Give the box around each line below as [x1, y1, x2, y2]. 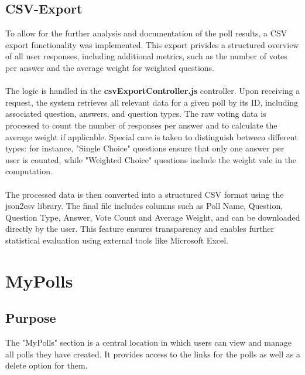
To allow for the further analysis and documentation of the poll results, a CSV [5, 27, 287, 39]
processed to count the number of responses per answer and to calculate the [5, 119, 277, 131]
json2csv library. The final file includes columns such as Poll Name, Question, [5, 200, 283, 212]
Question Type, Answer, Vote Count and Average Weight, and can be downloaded [5, 211, 300, 223]
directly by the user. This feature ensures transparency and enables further [5, 222, 274, 235]
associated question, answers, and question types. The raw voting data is [5, 107, 266, 120]
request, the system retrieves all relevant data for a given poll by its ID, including [5, 96, 299, 108]
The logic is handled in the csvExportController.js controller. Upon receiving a [5, 85, 300, 97]
